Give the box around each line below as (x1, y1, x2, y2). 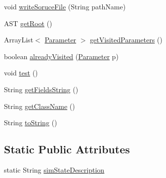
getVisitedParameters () (90, 35, 163, 45)
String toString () (4, 117, 57, 128)
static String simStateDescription (4, 164, 105, 175)
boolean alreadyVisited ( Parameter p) (4, 51, 119, 61)
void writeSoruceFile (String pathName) (4, 1, 126, 11)
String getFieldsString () (4, 84, 79, 94)
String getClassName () (4, 101, 75, 111)
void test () (4, 68, 38, 78)
